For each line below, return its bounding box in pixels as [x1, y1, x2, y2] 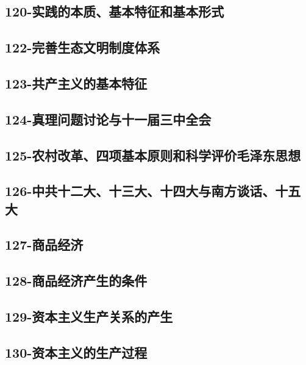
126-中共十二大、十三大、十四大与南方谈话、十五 [5, 181, 301, 200]
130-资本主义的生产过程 [5, 342, 148, 361]
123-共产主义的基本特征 [5, 73, 148, 92]
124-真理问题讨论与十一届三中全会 [5, 109, 212, 128]
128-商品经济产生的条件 [5, 271, 148, 290]
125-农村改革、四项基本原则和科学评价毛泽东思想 [5, 145, 301, 164]
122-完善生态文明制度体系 [5, 38, 160, 57]
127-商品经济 [5, 235, 84, 254]
